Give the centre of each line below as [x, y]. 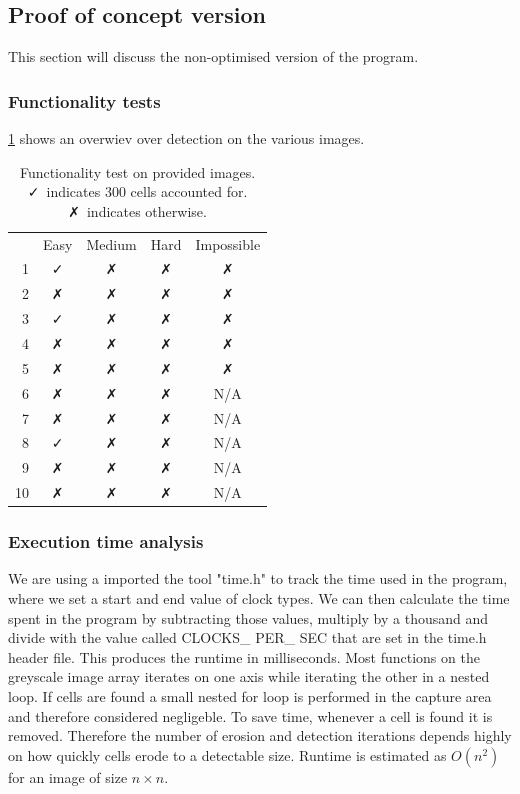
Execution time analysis [106, 541]
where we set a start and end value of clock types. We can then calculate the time [259, 597]
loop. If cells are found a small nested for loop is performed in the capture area [250, 695]
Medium [111, 243]
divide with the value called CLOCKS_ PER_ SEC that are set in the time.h [247, 637]
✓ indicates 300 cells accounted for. [137, 191]
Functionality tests [84, 100]
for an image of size [68, 776]
